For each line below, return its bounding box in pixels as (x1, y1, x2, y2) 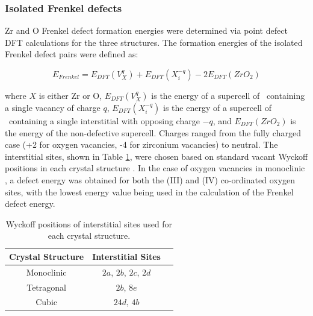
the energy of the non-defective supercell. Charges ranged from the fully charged (5, 126, 301, 139)
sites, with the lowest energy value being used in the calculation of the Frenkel (5, 185, 294, 198)
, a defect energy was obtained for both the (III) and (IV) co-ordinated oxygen (5, 173, 296, 186)
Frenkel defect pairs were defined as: (5, 48, 138, 60)
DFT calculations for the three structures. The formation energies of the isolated (5, 36, 303, 48)
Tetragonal (26, 280, 66, 293)
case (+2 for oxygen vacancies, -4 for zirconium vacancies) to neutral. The (5, 138, 278, 151)
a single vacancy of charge (5, 101, 101, 113)
